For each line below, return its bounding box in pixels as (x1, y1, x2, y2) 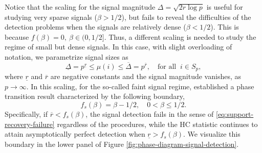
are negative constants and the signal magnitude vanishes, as (50, 71, 241, 82)
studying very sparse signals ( (5, 11, 97, 22)
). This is (210, 21, 239, 32)
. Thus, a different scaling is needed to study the (104, 31, 256, 42)
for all (157, 63, 177, 70)
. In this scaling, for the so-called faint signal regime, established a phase (26, 81, 254, 91)
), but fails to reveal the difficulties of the (121, 11, 251, 22)
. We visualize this (183, 129, 241, 139)
